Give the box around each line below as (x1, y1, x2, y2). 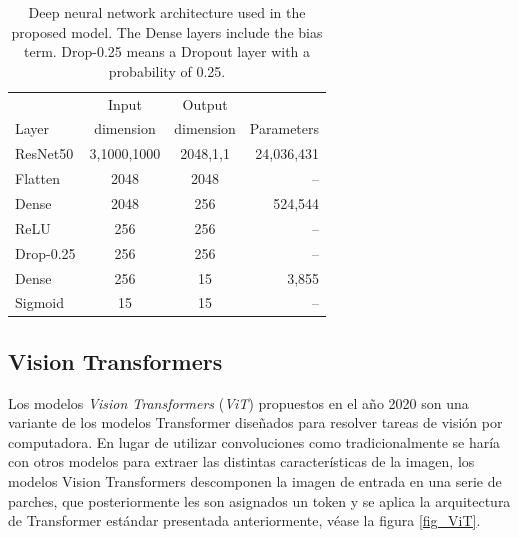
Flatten (15, 168, 60, 189)
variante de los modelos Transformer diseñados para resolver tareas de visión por (8, 412, 503, 433)
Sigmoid (15, 292, 65, 313)
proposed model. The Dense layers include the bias (11, 21, 323, 42)
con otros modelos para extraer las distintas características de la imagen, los (8, 451, 475, 472)
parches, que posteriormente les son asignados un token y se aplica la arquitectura (8, 490, 511, 511)
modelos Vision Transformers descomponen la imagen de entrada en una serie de (8, 471, 502, 492)
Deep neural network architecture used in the (28, 2, 306, 22)
